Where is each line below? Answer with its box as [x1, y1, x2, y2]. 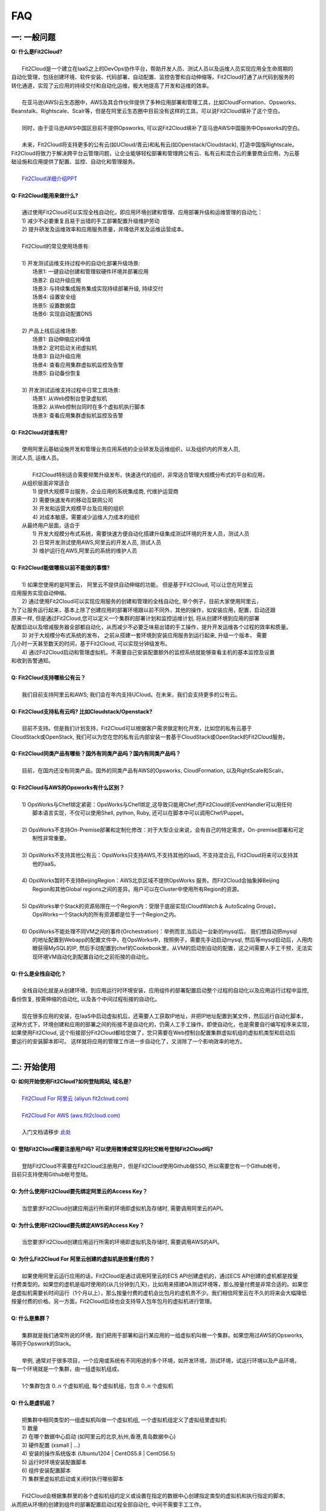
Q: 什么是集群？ [11, 1315, 51, 1322]
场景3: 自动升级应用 [32, 352, 81, 360]
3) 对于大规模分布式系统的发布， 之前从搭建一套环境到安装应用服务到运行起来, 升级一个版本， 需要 [22, 632, 267, 639]
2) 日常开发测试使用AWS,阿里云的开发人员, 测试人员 [32, 539, 162, 546]
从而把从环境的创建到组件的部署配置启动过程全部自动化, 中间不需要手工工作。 [11, 1501, 205, 1508]
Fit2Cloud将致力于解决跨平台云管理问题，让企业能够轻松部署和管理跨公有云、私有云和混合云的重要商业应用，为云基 [11, 149, 300, 157]
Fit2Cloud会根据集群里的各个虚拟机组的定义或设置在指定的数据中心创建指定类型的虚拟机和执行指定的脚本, [22, 1492, 286, 1500]
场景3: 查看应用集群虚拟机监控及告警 [32, 412, 124, 419]
